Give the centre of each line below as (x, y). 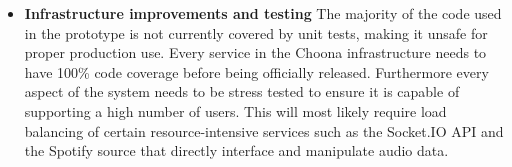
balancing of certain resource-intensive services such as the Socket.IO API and (264, 130)
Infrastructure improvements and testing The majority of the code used (263, 13)
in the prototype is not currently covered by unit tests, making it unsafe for (256, 32)
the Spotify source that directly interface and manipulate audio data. (236, 150)
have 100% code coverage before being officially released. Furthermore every (256, 71)
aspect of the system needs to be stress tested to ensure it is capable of (242, 91)
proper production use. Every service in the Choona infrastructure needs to (255, 52)
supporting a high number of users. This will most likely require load (235, 110)
